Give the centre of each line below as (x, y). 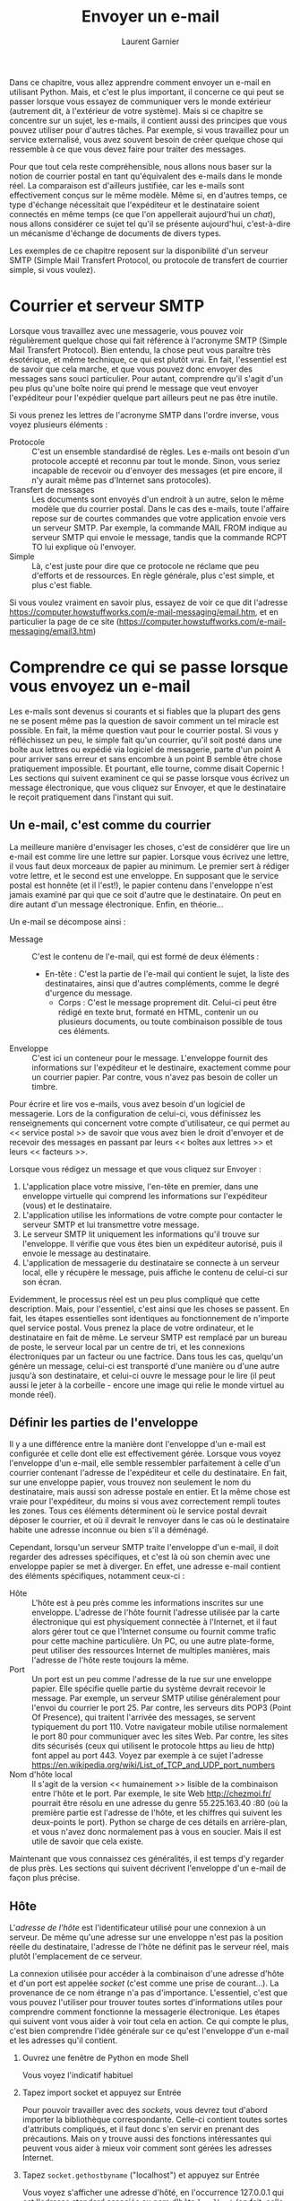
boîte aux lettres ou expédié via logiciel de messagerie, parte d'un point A (145, 749)
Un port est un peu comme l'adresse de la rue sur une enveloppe (152, 1679)
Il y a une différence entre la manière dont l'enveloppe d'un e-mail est (137, 1444)
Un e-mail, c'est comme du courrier (111, 825)
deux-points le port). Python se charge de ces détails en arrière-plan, (160, 1822)
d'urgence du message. (88, 993)
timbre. (45, 1086)
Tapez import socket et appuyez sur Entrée (102, 2092)
